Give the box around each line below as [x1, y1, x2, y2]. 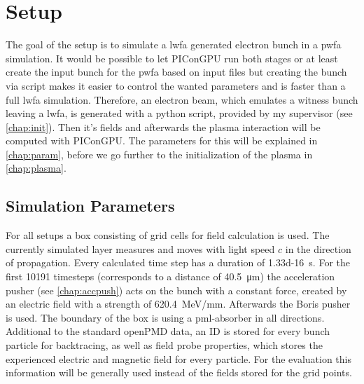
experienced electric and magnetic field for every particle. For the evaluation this [6, 351, 352, 366]
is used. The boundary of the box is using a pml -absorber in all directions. [6, 310, 325, 324]
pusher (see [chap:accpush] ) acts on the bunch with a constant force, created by [6, 282, 347, 297]
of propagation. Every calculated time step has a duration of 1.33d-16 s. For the [6, 255, 350, 270]
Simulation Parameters [6, 195, 175, 217]
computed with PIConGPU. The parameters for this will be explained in [6, 133, 318, 148]
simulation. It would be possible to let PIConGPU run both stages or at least [6, 50, 338, 65]
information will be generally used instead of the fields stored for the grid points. [6, 365, 352, 380]
